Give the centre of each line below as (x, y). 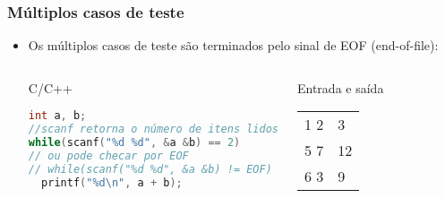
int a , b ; (57, 116)
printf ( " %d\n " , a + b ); (112, 182)
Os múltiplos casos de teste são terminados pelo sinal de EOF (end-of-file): (233, 45)
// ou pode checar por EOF (108, 156)
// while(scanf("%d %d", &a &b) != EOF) (150, 169)
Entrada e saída (341, 87)
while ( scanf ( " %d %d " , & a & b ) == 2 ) (134, 143)
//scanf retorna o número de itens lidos (153, 129)
